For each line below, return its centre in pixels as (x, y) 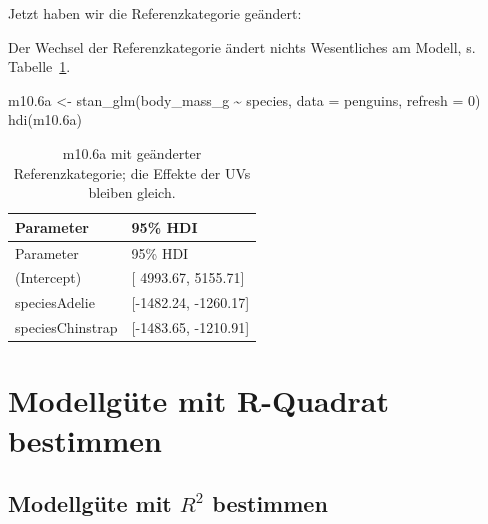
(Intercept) (48, 277)
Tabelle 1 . (39, 66)
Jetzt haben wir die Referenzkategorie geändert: (155, 13)
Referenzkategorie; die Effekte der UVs (132, 172)
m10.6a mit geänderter (132, 152)
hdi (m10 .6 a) (45, 119)
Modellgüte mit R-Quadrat (199, 400)
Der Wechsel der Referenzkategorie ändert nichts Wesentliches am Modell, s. (242, 46)
